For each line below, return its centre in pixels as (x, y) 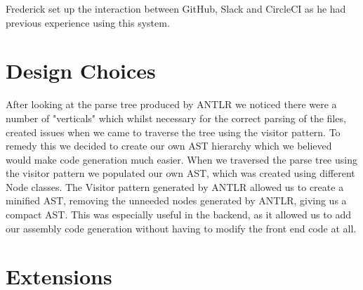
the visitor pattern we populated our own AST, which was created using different (180, 173)
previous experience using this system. (88, 22)
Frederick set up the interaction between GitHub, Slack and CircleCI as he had (176, 8)
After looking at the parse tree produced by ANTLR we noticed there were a (171, 104)
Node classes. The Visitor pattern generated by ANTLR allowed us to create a (175, 186)
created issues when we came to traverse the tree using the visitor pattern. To (173, 132)
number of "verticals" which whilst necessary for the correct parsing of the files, (176, 118)
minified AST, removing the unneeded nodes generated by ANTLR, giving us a (176, 200)
